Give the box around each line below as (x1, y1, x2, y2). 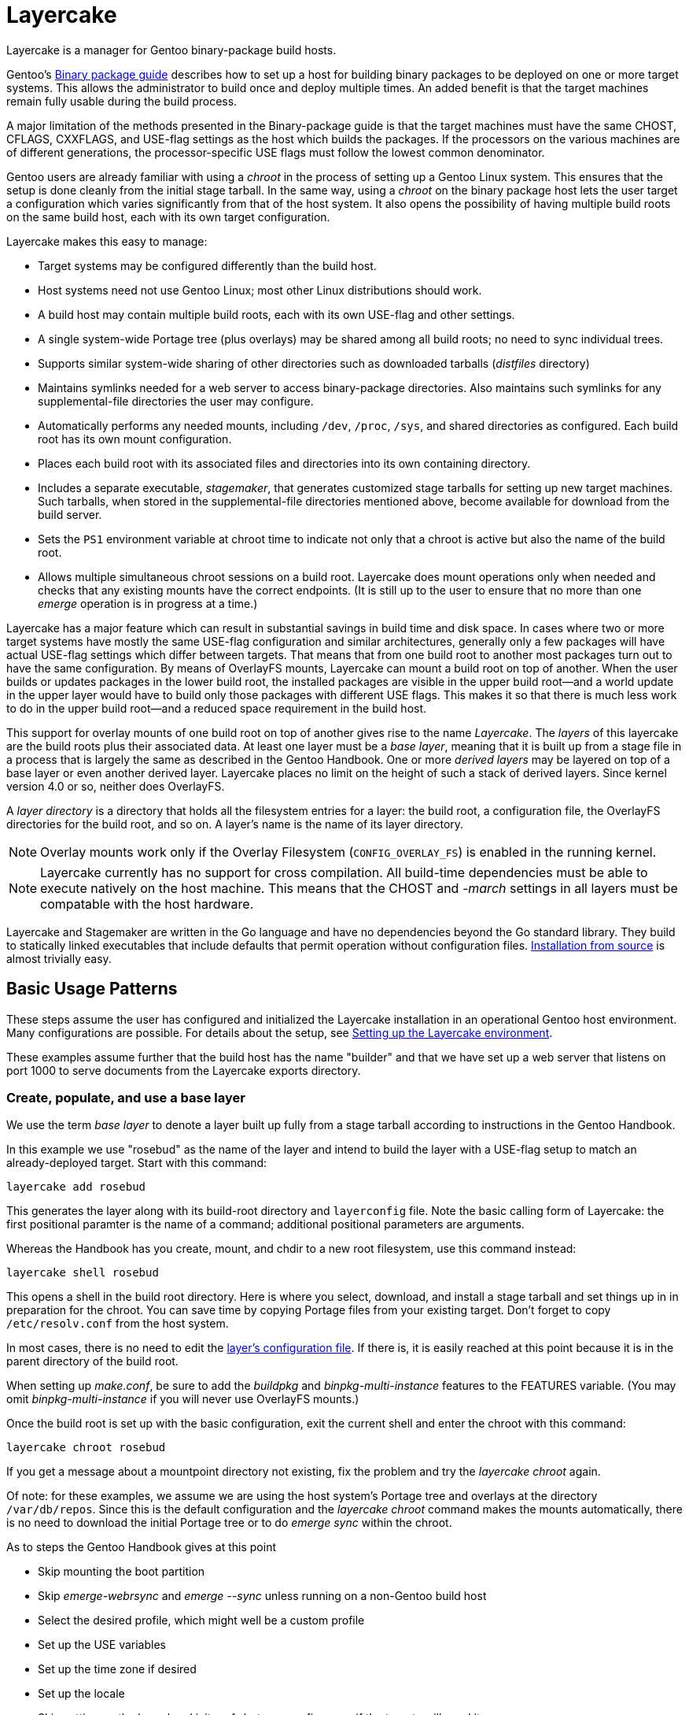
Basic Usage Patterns (6, 979, 178, 999)
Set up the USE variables (38, 1638, 166, 1652)
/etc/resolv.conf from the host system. (6, 1317, 229, 1331)
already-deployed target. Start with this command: (6, 1156, 267, 1170)
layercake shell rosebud (6, 1266, 159, 1280)
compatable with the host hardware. (40, 895, 254, 912)
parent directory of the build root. (6, 1354, 179, 1369)
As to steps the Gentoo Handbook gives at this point (6, 1540, 276, 1554)
